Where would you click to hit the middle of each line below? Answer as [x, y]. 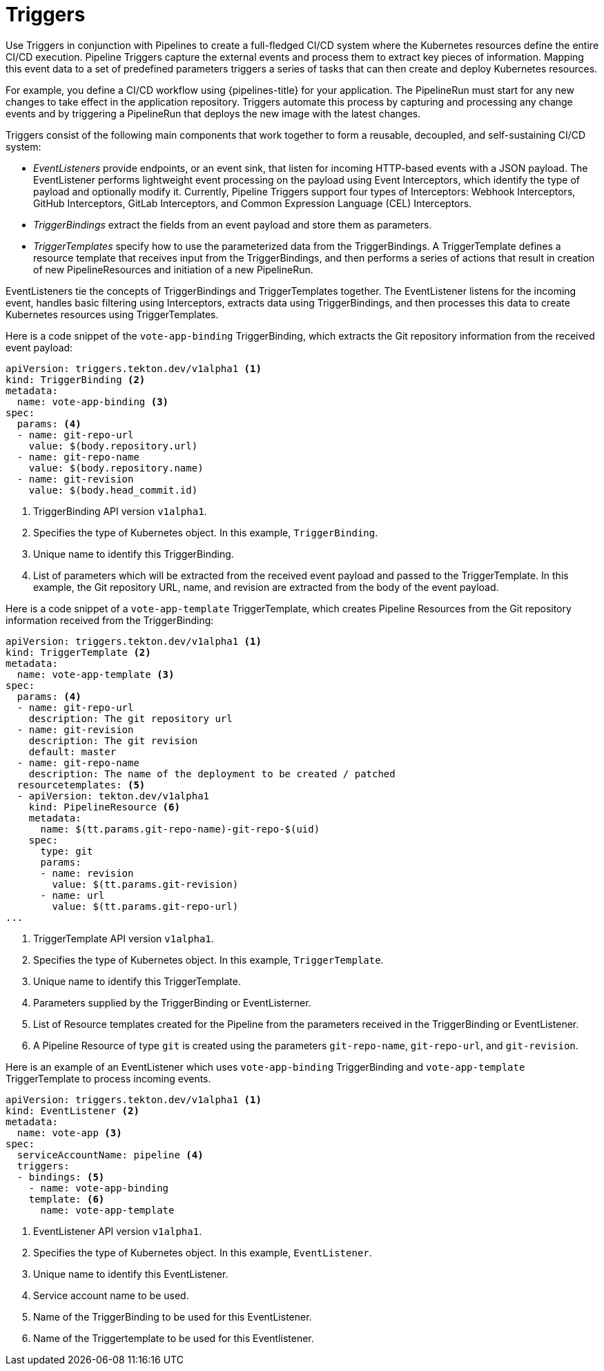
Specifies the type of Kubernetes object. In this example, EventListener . [203, 1252]
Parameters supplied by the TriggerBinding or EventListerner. [172, 1002]
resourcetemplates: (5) [81, 785]
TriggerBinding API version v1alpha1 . [120, 511]
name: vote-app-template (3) [96, 674]
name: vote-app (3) [69, 1132]
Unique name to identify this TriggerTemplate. [137, 981]
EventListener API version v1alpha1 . [118, 1231]
